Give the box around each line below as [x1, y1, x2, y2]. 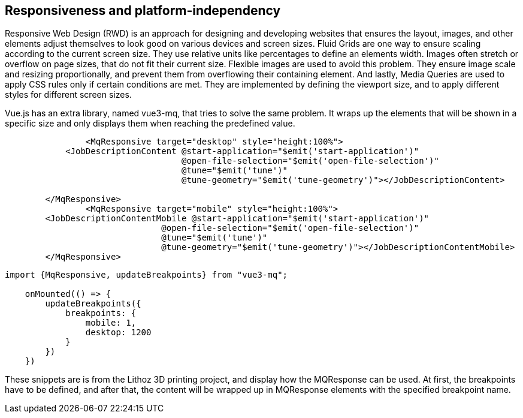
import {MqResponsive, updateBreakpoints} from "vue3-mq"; [5, 270, 288, 280]
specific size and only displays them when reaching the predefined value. [5, 118, 295, 129]
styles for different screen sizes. [5, 89, 132, 100]
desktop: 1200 [85, 327, 152, 338]
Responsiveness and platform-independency [5, 3, 281, 18]
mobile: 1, [85, 318, 137, 328]
